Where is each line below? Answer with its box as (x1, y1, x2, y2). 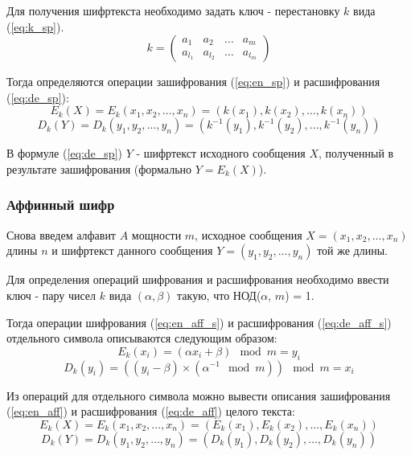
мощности (131, 226, 182, 243)
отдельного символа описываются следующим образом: (6, 330, 277, 346)
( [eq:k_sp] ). (6, 18, 64, 35)
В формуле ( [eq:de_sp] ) (6, 145, 122, 162)
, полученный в (318, 145, 394, 162)
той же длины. (317, 242, 388, 259)
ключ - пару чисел (6, 286, 97, 303)
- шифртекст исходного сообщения (136, 145, 306, 162)
